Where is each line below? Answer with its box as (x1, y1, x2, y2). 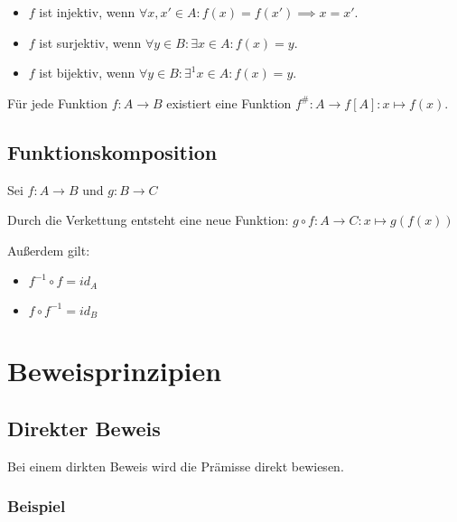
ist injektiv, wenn (39, 3, 135, 21)
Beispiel (7, 495, 66, 517)
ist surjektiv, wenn (39, 33, 142, 51)
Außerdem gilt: (7, 240, 90, 259)
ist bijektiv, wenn (39, 63, 135, 82)
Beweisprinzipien (7, 352, 222, 389)
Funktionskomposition (7, 137, 218, 165)
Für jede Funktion (7, 93, 108, 112)
